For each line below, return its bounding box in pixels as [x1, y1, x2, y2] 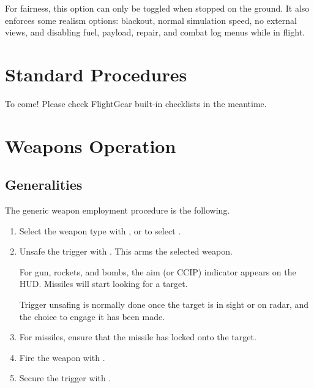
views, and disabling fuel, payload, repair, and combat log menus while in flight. [5, 26, 305, 39]
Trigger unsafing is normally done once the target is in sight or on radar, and [19, 298, 309, 311]
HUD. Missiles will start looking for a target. [19, 277, 188, 290]
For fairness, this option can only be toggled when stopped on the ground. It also [5, 2, 310, 14]
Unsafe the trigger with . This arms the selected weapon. [19, 245, 233, 258]
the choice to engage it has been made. [19, 310, 165, 323]
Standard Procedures [5, 61, 187, 86]
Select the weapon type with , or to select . [19, 224, 181, 237]
